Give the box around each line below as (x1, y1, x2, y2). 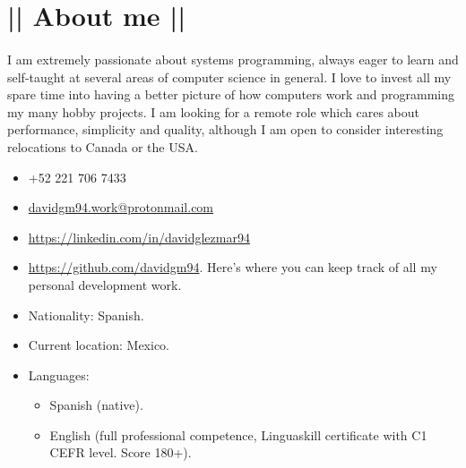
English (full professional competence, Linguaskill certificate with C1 (49, 425, 427, 444)
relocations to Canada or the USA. (7, 137, 198, 156)
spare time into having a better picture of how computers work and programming (7, 85, 454, 104)
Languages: (28, 365, 90, 384)
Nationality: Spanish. (28, 305, 144, 324)
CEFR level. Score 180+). (49, 443, 192, 462)
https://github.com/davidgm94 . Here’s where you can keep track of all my (28, 258, 437, 277)
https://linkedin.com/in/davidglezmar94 (28, 227, 250, 246)
